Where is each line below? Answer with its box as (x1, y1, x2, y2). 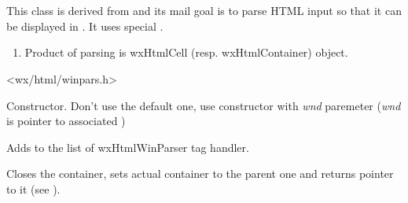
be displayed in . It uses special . (6, 17, 164, 34)
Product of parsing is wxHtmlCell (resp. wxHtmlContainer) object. (24, 44, 348, 61)
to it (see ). (6, 180, 61, 197)
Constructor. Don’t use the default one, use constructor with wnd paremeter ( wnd (6, 97, 401, 113)
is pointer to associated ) (6, 113, 126, 129)
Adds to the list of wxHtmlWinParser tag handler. (6, 138, 249, 155)
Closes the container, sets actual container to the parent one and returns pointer (6, 165, 394, 182)
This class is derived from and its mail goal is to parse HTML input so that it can (6, 2, 402, 19)
